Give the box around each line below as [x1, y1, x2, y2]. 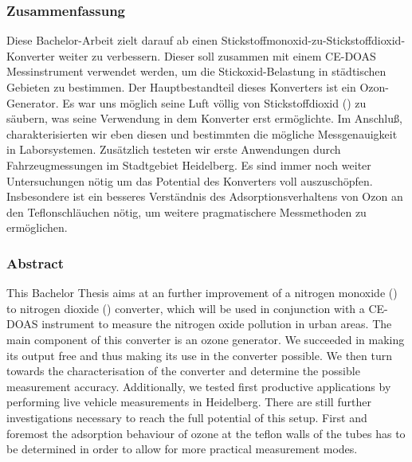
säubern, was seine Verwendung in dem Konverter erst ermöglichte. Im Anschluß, [6, 110, 402, 127]
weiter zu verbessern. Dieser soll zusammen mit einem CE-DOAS [58, 47, 376, 64]
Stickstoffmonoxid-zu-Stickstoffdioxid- [221, 32, 406, 49]
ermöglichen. [6, 219, 68, 236]
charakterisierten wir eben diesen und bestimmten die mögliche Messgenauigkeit [6, 125, 398, 142]
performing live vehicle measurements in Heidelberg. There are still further [6, 393, 371, 410]
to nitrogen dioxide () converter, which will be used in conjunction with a [6, 300, 365, 316]
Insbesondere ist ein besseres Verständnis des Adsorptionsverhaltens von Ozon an [6, 188, 403, 205]
